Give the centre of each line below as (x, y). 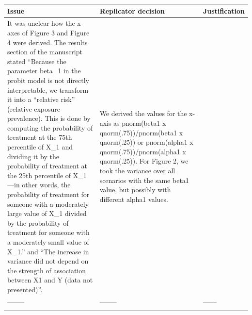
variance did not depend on (48, 261)
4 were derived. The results (47, 42)
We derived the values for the (143, 113)
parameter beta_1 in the (44, 71)
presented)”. (25, 289)
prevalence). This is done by (49, 118)
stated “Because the (37, 61)
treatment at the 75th (40, 137)
